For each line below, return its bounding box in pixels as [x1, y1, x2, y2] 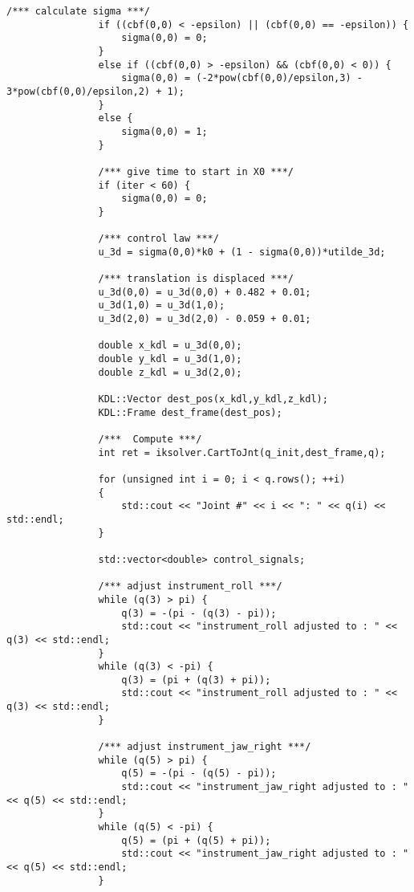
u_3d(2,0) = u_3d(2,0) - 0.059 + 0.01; [98, 313, 311, 325]
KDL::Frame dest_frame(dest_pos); [98, 406, 282, 418]
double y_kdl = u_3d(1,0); [98, 353, 242, 365]
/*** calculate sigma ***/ [6, 6, 150, 17]
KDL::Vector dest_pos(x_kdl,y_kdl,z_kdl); [98, 393, 328, 405]
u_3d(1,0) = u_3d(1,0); [98, 299, 225, 312]
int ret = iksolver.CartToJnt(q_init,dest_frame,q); [98, 446, 386, 458]
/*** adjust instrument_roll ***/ [98, 580, 282, 593]
